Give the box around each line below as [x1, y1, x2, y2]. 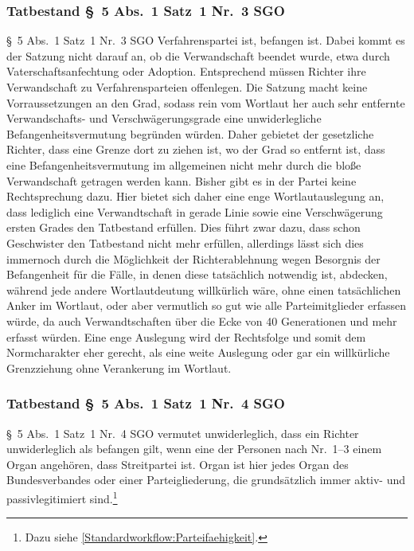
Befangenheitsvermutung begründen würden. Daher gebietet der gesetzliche [6, 125, 374, 142]
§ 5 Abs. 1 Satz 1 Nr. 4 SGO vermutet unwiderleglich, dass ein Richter [6, 424, 359, 441]
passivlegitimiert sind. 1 [6, 487, 118, 506]
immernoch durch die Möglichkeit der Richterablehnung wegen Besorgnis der [6, 250, 381, 267]
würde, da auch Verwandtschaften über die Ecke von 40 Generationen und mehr [6, 312, 397, 329]
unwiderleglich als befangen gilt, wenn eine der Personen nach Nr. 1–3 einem [6, 440, 382, 457]
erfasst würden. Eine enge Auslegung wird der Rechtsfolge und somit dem [6, 328, 366, 345]
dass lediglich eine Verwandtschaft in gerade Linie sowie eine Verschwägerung [6, 203, 383, 220]
